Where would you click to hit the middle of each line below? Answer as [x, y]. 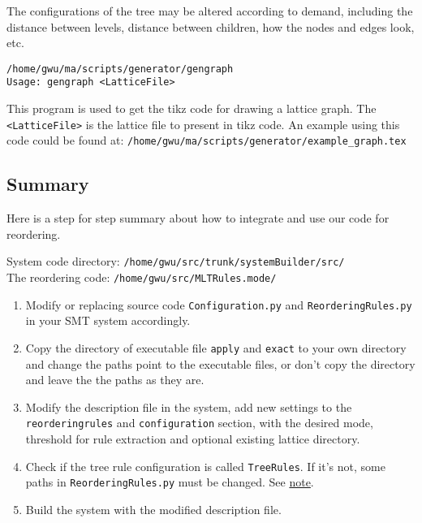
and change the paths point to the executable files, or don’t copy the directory [220, 363]
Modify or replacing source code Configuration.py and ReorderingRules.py [219, 304]
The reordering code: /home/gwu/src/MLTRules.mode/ [142, 277]
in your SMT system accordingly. [108, 320]
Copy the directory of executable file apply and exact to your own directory [216, 347]
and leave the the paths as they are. [115, 380]
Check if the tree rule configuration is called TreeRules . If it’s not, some [205, 466]
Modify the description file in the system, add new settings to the [189, 406]
